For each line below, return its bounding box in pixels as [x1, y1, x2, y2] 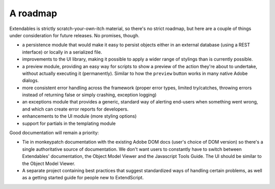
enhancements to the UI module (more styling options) [22, 113, 137, 119]
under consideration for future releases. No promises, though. [9, 32, 140, 38]
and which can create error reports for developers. [22, 106, 129, 112]
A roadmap [9, 8, 58, 19]
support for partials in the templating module [22, 120, 116, 126]
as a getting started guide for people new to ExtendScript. [22, 175, 144, 181]
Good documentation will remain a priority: [9, 130, 99, 136]
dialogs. [22, 77, 39, 84]
